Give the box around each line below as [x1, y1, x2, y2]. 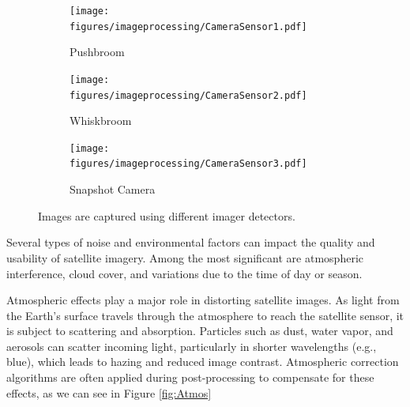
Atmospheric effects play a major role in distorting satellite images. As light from [6, 292, 400, 308]
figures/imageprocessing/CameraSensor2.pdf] [70, 89, 307, 101]
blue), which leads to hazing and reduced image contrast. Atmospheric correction [6, 353, 399, 370]
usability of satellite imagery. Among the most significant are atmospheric [6, 249, 363, 266]
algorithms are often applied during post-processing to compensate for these [6, 369, 374, 386]
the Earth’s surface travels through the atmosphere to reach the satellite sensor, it [6, 307, 404, 323]
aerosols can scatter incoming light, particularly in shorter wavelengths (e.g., [6, 337, 377, 354]
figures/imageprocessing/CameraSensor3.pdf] [70, 158, 307, 170]
